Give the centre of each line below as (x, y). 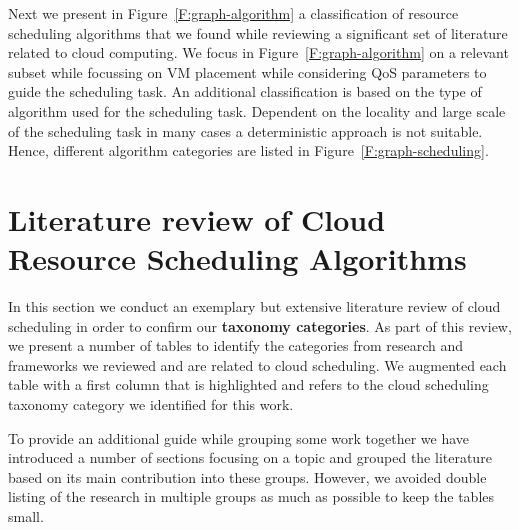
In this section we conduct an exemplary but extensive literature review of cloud (254, 306)
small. (26, 516)
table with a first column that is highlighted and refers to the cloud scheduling (248, 384)
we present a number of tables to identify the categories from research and (236, 345)
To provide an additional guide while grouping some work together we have (239, 437)
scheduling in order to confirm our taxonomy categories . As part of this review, (260, 325)
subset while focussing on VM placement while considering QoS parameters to (247, 71)
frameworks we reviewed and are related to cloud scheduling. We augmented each (257, 364)
